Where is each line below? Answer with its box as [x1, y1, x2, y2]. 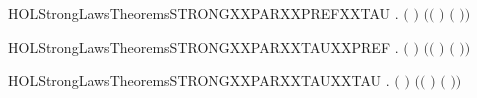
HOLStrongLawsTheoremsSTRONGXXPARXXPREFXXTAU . [8, 3, 399, 23]
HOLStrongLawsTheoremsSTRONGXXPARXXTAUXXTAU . [8, 70, 390, 91]
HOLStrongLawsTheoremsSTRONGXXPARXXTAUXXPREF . [8, 36, 399, 57]
